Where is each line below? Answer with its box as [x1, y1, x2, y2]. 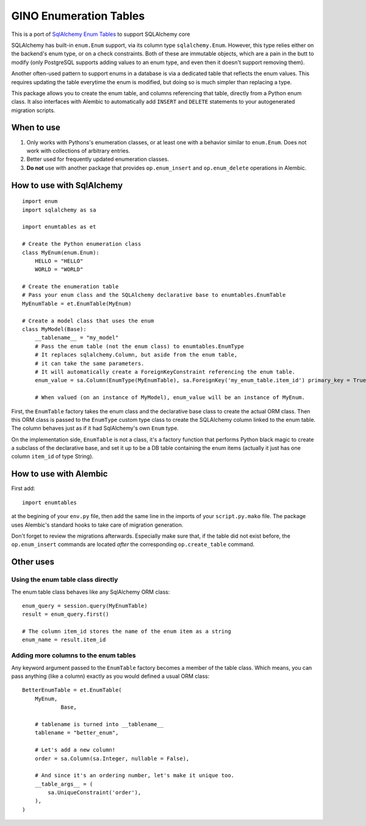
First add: [11, 485, 35, 492]
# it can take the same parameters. [34, 360, 145, 367]
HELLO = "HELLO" [34, 257, 84, 265]
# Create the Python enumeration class [22, 241, 142, 247]
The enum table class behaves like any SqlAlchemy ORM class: [11, 588, 170, 596]
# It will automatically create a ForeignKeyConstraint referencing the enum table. [34, 368, 296, 375]
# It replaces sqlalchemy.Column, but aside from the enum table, [34, 351, 238, 358]
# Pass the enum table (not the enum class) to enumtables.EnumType [34, 343, 244, 350]
